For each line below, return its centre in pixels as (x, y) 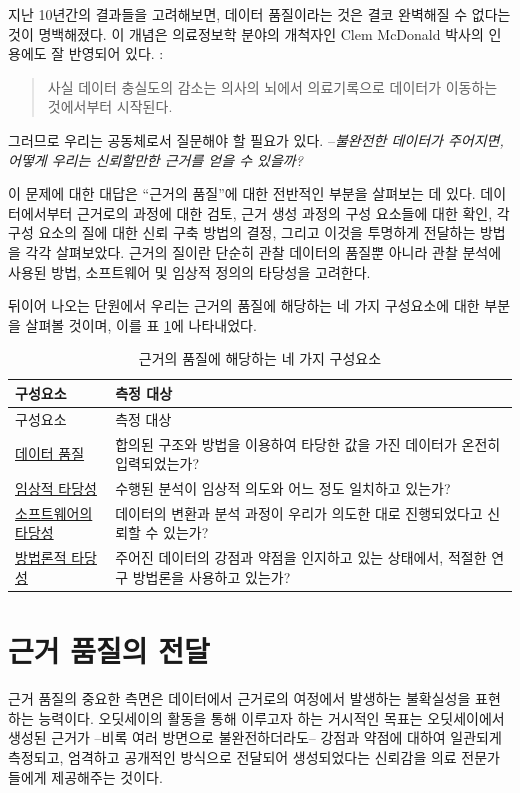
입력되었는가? (157, 463)
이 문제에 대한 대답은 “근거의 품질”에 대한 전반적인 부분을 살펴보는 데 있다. (242, 193)
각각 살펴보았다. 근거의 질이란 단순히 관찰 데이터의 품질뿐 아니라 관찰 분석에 (263, 251)
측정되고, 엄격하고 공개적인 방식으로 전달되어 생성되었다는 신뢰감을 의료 (232, 756)
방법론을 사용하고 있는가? (211, 576)
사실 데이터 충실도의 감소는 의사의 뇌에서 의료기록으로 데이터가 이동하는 (272, 86)
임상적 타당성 (56, 488)
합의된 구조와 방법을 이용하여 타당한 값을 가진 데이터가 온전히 (308, 443)
